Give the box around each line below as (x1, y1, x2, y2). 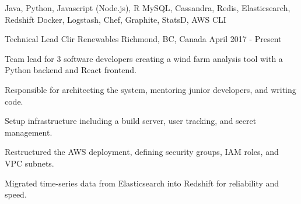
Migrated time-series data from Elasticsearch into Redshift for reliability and (5, 177, 279, 189)
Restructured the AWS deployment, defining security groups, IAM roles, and (5, 146, 279, 158)
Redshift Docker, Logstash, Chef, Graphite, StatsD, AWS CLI (5, 13, 226, 25)
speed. (5, 188, 27, 200)
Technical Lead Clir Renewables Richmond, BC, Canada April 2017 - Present (5, 33, 282, 45)
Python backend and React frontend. (5, 64, 137, 76)
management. (5, 126, 52, 138)
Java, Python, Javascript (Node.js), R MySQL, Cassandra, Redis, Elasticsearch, (5, 2, 290, 13)
